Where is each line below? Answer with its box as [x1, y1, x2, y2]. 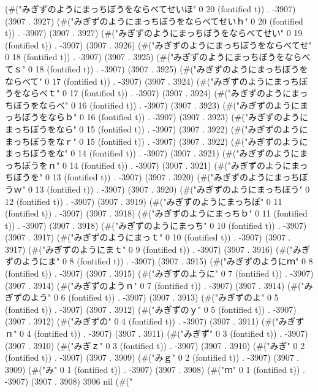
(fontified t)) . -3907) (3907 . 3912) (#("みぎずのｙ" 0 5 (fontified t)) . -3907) [5, 302, 297, 315]
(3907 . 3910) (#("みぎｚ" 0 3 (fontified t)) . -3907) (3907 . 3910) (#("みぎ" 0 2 [5, 339, 305, 352]
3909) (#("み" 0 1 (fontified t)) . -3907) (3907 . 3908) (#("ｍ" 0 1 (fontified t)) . [5, 363, 305, 375]
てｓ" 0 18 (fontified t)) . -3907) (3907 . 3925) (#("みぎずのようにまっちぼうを [5, 62, 308, 75]
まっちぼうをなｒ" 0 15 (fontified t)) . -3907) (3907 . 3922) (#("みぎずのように [5, 134, 308, 147]
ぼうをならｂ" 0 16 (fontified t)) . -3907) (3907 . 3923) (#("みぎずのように [21, 110, 309, 123]
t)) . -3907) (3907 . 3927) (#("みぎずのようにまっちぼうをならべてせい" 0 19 [5, 26, 303, 39]
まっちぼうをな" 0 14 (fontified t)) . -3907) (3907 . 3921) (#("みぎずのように [5, 147, 300, 159]
